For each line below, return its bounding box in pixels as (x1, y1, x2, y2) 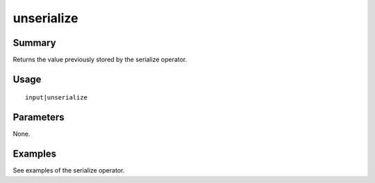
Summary (12, 37, 56, 49)
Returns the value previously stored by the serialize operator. (12, 56, 187, 64)
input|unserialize (25, 94, 88, 102)
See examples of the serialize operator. (12, 166, 125, 175)
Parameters (12, 111, 65, 123)
